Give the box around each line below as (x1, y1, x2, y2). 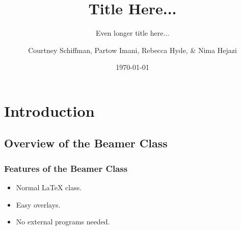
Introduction (4, 100, 95, 121)
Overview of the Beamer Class (4, 135, 168, 151)
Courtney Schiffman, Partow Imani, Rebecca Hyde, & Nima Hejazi (28, 44, 237, 55)
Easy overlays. (16, 199, 61, 210)
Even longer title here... (95, 28, 170, 38)
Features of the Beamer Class (4, 162, 128, 174)
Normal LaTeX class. (16, 182, 82, 193)
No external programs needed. (16, 216, 110, 227)
